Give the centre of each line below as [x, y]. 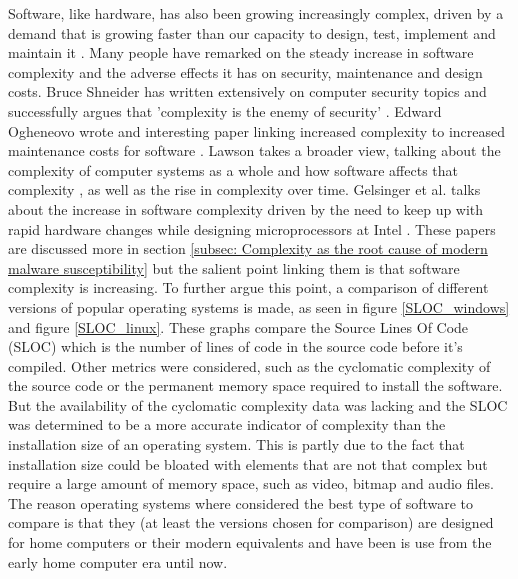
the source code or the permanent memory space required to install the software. [255, 385]
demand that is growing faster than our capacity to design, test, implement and [252, 32]
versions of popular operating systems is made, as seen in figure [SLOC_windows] [259, 306]
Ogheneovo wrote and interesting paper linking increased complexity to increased [257, 130]
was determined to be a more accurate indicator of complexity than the [227, 424]
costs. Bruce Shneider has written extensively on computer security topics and [247, 91]
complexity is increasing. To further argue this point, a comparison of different [248, 287]
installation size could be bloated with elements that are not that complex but [248, 463]
